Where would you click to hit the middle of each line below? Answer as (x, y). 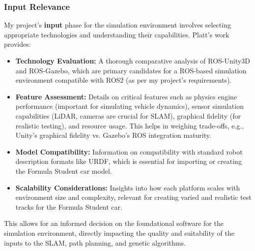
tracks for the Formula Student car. (69, 206)
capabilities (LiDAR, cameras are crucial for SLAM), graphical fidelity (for (128, 115)
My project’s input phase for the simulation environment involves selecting (117, 25)
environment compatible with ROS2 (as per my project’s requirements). (124, 80)
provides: (17, 44)
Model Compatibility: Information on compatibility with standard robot (129, 151)
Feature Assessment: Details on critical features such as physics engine (126, 96)
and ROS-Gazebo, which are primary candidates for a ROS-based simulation (131, 70)
